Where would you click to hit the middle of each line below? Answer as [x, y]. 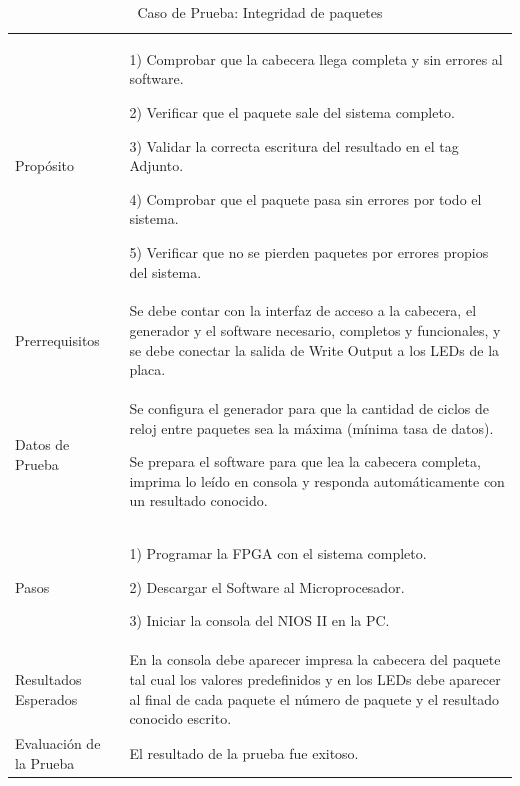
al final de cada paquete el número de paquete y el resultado [314, 698]
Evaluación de [58, 742]
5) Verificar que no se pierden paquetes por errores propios [309, 252]
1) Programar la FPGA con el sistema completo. [278, 553]
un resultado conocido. [198, 500]
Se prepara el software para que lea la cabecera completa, [305, 461]
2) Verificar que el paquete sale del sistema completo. [292, 112]
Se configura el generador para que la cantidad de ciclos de [309, 408]
